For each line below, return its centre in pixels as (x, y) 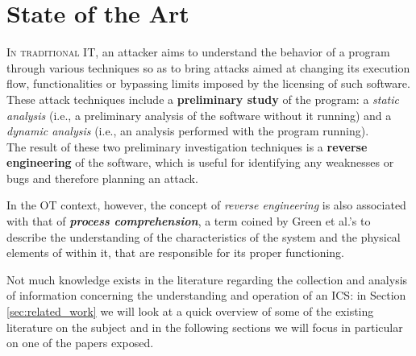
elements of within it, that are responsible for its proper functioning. (175, 253)
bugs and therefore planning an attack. (102, 178)
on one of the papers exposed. (80, 343)
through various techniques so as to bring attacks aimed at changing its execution (208, 67)
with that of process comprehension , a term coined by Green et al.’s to (189, 221)
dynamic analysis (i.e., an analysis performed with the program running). (188, 131)
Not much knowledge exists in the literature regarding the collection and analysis (207, 279)
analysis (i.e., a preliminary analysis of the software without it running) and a (199, 115)
